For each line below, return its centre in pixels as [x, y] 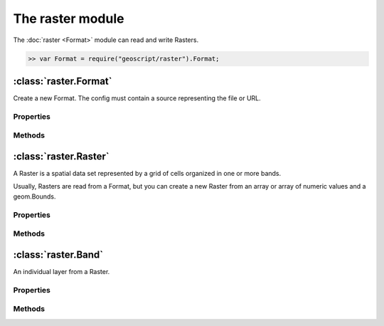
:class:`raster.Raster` [61, 156]
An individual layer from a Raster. [62, 271]
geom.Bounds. [34, 196]
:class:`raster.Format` [63, 81]
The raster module [69, 19]
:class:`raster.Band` [58, 254]
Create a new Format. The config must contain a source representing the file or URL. [137, 98]
